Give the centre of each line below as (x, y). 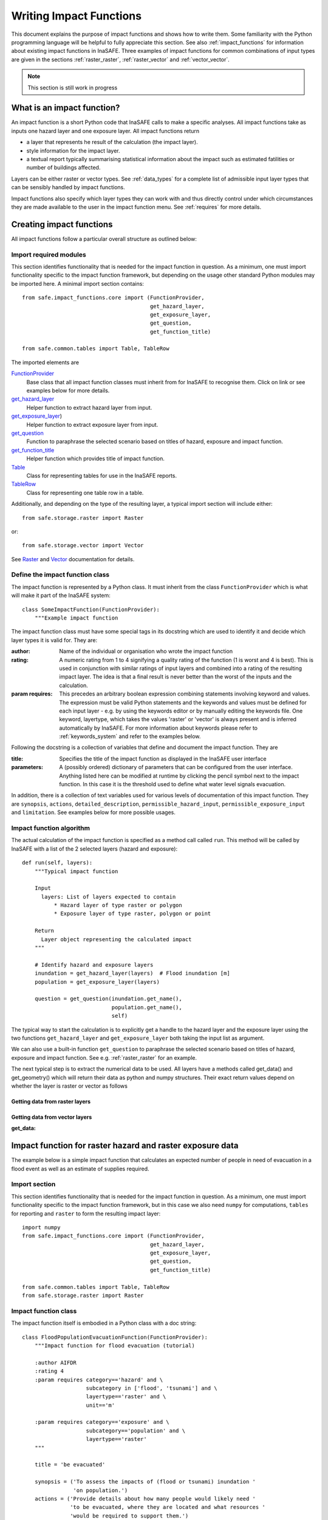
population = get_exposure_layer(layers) (97, 982)
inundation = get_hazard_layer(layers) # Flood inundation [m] (132, 973)
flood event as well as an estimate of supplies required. (80, 1169)
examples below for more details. (68, 391)
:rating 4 (49, 1371)
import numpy (41, 1227)
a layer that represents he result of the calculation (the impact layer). (112, 142)
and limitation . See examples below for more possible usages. (93, 812)
